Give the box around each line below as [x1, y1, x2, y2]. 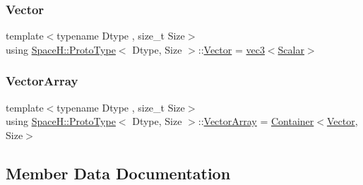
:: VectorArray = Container [198, 114, 314, 129]
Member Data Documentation [6, 162, 231, 184]
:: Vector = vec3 [198, 42, 265, 56]
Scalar [278, 42, 304, 56]
